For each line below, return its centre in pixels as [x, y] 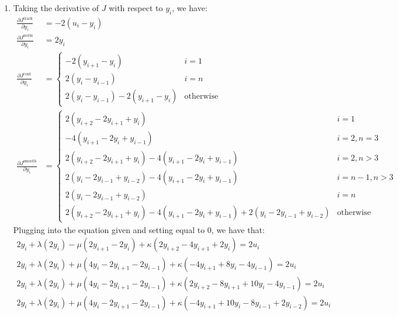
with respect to [136, 8]
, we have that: [238, 229]
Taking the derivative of [56, 8]
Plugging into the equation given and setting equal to [109, 229]
